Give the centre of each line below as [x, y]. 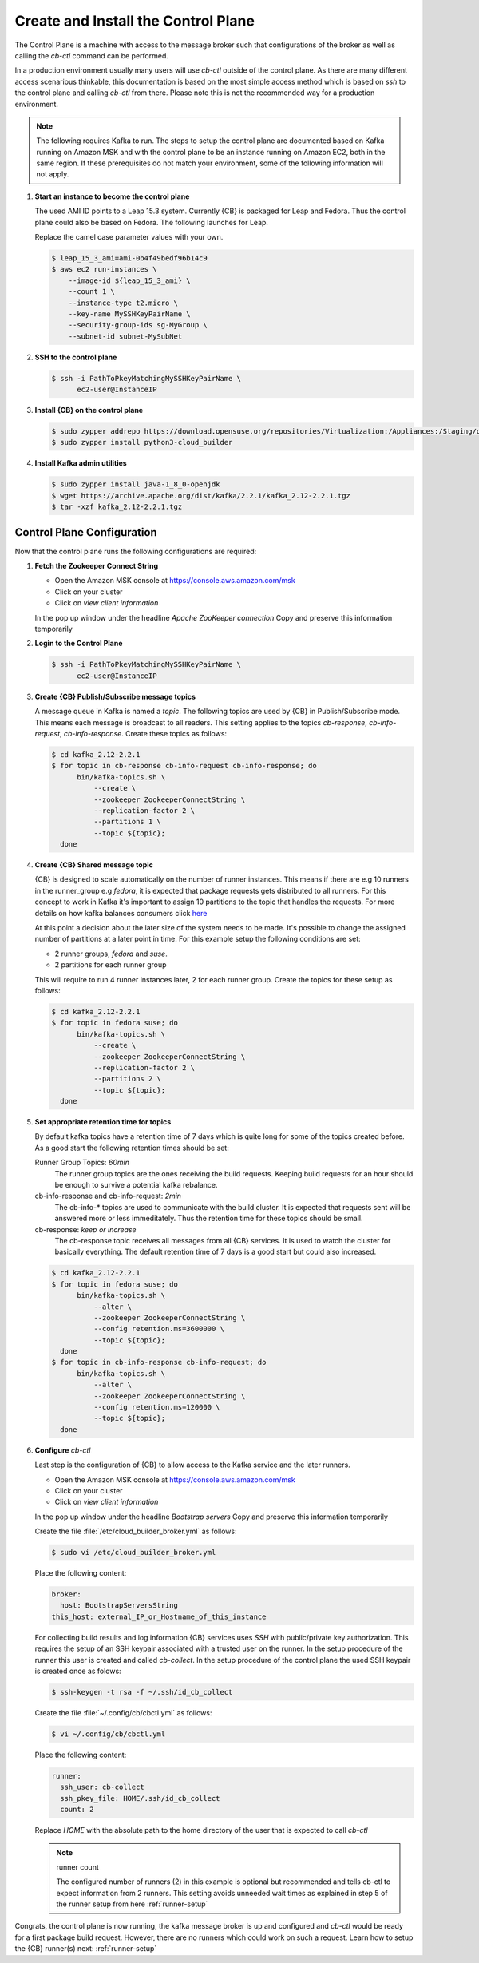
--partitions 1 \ [127, 822]
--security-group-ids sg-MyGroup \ [138, 325]
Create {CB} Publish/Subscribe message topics [115, 696]
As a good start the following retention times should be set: [132, 1148]
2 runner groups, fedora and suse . [111, 954]
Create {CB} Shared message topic [94, 865]
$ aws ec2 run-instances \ [104, 269]
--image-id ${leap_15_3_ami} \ [129, 280]
